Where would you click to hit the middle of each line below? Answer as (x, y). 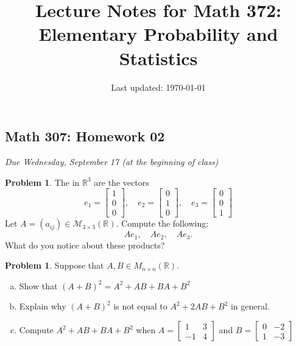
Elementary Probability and (158, 34)
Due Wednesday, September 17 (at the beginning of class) (112, 161)
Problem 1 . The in (42, 182)
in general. (250, 306)
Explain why (43, 306)
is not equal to (140, 306)
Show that (38, 285)
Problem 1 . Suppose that (55, 265)
